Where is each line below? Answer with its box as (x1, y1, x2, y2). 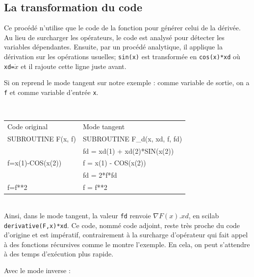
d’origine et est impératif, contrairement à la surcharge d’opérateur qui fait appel (4, 230, 248, 240)
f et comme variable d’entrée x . (4, 87, 99, 97)
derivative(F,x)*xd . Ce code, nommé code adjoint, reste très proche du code (4, 220, 240, 230)
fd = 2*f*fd (83, 170, 117, 180)
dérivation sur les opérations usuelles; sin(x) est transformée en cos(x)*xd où (4, 51, 240, 61)
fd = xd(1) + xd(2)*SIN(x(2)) (83, 145, 174, 156)
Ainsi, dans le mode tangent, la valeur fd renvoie (4, 210, 151, 220)
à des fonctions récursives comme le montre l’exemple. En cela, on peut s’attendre (4, 239, 250, 249)
